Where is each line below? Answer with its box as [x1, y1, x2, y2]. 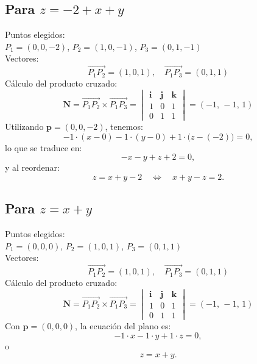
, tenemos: [105, 120, 143, 133]
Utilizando [5, 120, 44, 133]
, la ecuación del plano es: [75, 319, 171, 332]
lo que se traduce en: [5, 141, 82, 154]
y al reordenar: [5, 161, 60, 174]
